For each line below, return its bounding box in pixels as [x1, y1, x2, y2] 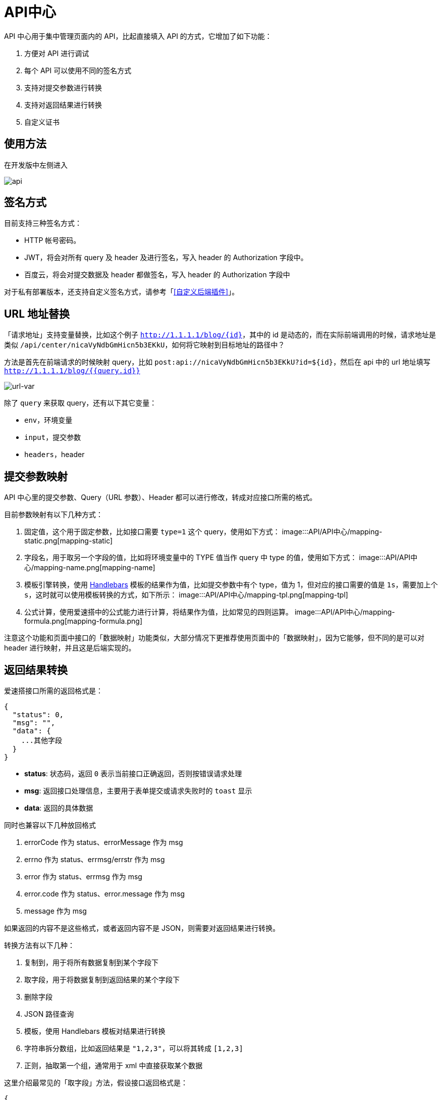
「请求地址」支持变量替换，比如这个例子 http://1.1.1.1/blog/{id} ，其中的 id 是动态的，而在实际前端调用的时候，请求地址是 [4, 330, 436, 339]
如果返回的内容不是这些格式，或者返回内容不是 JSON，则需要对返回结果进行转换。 [4, 923, 280, 932]
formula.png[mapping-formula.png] [24, 617, 142, 626]
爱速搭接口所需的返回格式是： [4, 686, 103, 695]
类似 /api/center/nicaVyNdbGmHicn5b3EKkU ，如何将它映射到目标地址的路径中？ [4, 340, 285, 349]
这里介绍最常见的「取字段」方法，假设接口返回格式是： [4, 1078, 188, 1087]
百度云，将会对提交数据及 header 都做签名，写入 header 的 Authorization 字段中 [24, 270, 290, 279]
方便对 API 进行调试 [24, 48, 89, 58]
